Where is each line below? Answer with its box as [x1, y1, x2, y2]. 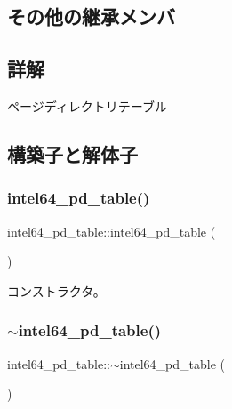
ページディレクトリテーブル [7, 96, 167, 115]
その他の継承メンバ [7, 3, 175, 30]
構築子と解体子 [7, 140, 138, 167]
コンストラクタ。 [7, 281, 106, 300]
